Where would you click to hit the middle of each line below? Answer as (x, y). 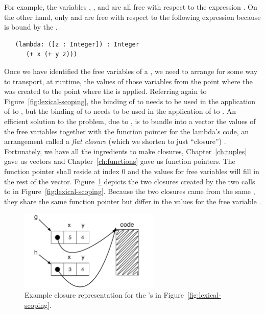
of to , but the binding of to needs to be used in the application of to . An (120, 111)
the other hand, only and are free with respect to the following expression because (132, 17)
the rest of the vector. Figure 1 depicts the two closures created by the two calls (130, 181)
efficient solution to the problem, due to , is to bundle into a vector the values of (130, 121)
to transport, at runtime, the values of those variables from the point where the (128, 81)
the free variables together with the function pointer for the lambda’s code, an (127, 131)
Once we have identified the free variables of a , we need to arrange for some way (131, 71)
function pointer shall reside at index (62, 171)
